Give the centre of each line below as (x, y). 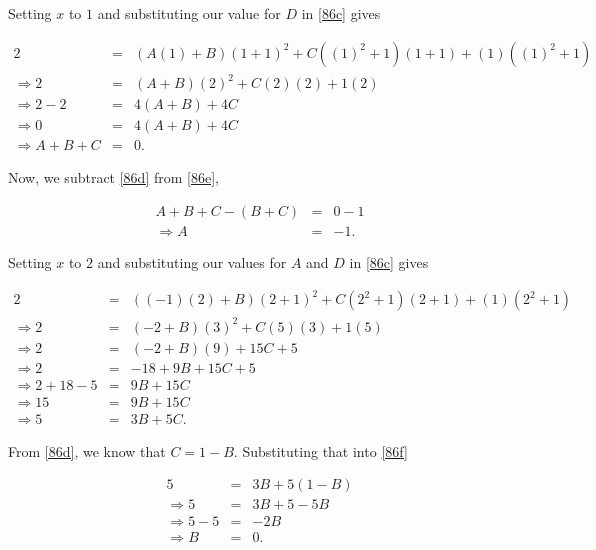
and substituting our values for (192, 261)
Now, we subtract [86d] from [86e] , (113, 177)
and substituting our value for (189, 13)
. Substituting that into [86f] (320, 450)
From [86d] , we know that (87, 450)
